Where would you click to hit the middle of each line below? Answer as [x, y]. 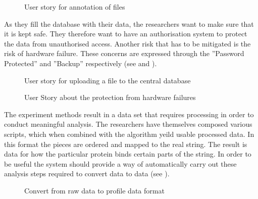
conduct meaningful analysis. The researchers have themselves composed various [128, 124]
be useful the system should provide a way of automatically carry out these [120, 163]
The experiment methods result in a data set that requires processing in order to [129, 114]
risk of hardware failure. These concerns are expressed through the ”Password [124, 53]
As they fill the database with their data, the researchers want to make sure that [129, 23]
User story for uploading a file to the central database [108, 80]
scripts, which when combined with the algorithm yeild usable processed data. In [129, 134]
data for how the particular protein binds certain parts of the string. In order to [128, 154]
